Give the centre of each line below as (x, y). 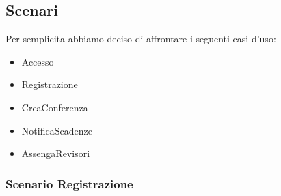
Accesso (38, 61)
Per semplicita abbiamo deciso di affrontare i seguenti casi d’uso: (141, 39)
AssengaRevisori (56, 153)
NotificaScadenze (57, 130)
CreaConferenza (55, 107)
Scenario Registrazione (69, 183)
